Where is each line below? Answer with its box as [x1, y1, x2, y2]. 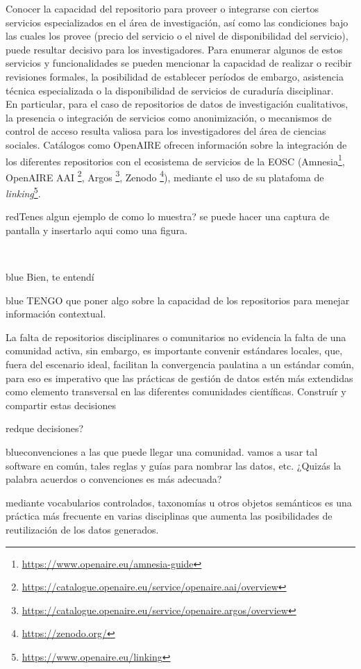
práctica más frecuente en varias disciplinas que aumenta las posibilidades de [6, 509, 333, 523]
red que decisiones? [6, 421, 84, 436]
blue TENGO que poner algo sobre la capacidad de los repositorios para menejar [6, 292, 350, 307]
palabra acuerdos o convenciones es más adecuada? [6, 472, 222, 486]
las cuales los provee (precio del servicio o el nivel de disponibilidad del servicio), [6, 28, 349, 43]
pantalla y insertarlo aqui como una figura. [6, 222, 187, 237]
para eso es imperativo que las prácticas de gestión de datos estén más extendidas [6, 370, 353, 385]
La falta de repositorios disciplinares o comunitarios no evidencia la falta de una [6, 329, 346, 344]
